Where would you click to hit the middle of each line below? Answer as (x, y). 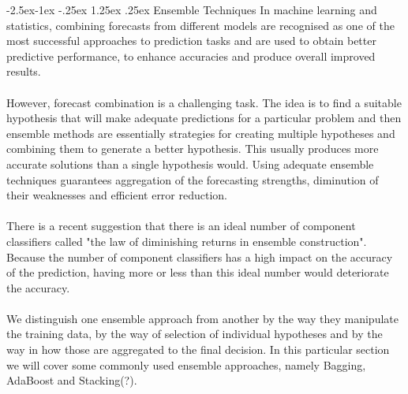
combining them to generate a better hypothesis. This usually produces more (193, 149)
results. (24, 71)
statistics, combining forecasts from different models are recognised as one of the (200, 25)
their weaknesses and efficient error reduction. (117, 195)
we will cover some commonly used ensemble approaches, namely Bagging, (186, 364)
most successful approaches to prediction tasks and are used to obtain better (191, 41)
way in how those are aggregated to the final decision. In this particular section (198, 349)
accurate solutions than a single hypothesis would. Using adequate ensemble (190, 164)
